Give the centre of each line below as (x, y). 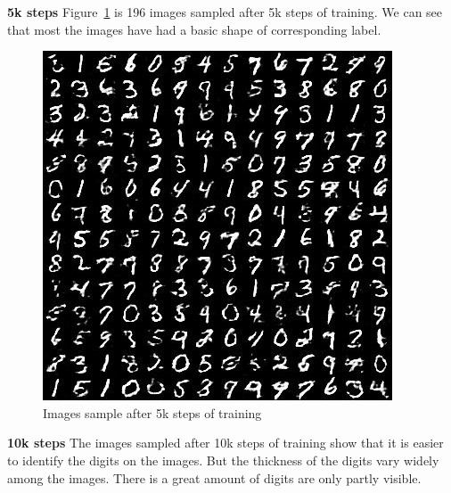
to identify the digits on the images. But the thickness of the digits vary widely (223, 460)
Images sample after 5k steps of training (152, 412)
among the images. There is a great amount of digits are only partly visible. (214, 477)
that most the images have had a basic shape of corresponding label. (194, 29)
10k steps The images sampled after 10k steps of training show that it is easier (225, 443)
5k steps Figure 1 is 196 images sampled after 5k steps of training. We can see (225, 12)
